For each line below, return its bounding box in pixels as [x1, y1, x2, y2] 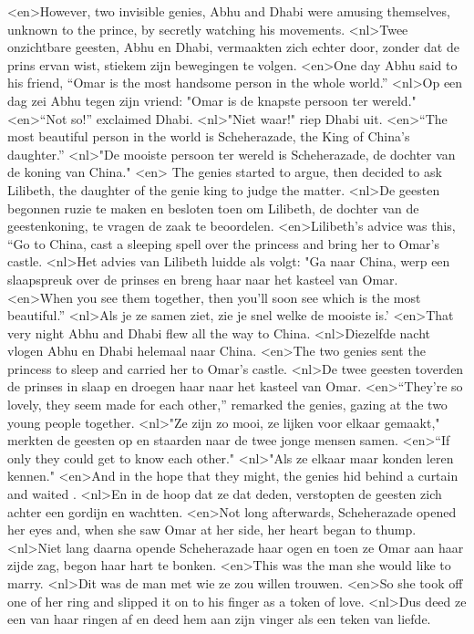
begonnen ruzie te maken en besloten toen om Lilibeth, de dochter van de [7, 198, 419, 217]
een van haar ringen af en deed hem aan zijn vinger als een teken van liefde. [7, 609, 431, 629]
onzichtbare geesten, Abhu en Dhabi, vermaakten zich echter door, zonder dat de [7, 37, 459, 57]
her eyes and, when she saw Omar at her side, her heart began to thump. [7, 520, 417, 539]
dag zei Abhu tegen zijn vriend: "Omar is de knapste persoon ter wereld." [7, 90, 417, 109]
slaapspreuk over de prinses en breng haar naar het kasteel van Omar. [7, 269, 398, 288]
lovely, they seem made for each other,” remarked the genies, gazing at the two [7, 395, 448, 414]
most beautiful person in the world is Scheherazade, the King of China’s [7, 127, 410, 146]
